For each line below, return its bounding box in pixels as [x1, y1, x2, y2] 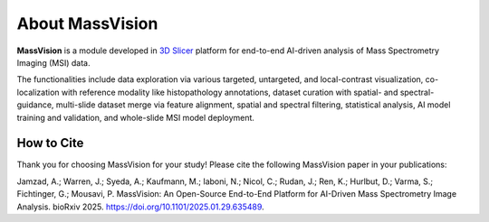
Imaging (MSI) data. [16, 57, 91, 68]
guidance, [16, 99, 54, 110]
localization [16, 87, 60, 97]
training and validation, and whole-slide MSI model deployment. [16, 112, 255, 123]
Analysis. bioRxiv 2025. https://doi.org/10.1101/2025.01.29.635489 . [16, 201, 264, 212]
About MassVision [16, 14, 158, 33]
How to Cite [16, 135, 84, 151]
